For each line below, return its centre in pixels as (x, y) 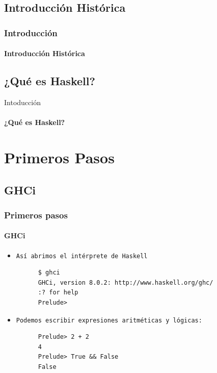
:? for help (58, 293)
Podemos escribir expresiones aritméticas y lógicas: (109, 320)
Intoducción (22, 102)
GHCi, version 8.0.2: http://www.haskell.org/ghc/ (126, 282)
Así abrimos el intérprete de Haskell (82, 256)
